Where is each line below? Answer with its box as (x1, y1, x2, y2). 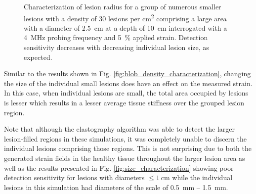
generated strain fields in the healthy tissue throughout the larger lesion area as (4, 152, 245, 163)
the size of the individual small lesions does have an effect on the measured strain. (4, 78, 253, 88)
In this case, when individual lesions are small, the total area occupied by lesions (4, 88, 249, 98)
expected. (24, 51, 52, 62)
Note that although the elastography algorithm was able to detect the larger (4, 124, 235, 134)
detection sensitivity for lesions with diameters (4, 172, 145, 183)
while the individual (172, 172, 233, 183)
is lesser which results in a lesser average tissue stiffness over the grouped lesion (4, 97, 245, 107)
